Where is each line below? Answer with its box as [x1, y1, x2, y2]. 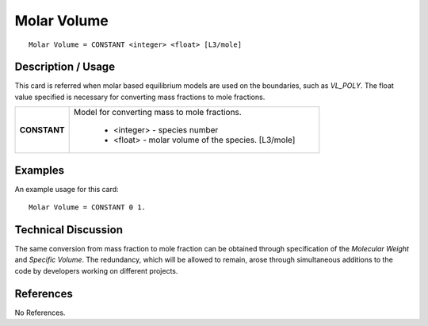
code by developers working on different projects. [14, 266, 178, 275]
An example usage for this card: [14, 184, 119, 194]
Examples [14, 163, 65, 177]
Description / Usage [14, 60, 115, 74]
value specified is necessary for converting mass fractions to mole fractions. [14, 92, 266, 102]
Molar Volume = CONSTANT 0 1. [29, 203, 147, 212]
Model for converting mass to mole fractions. [74, 107, 242, 118]
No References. [14, 308, 66, 317]
